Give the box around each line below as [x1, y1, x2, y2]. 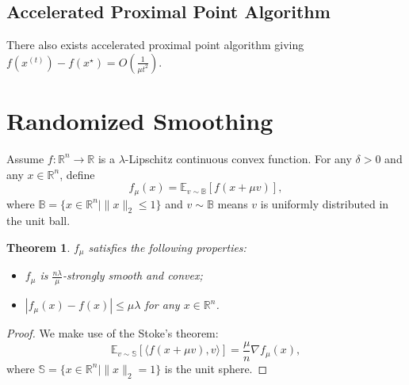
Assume [6, 150, 44, 166]
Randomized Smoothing [6, 104, 273, 136]
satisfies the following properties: [88, 238, 247, 255]
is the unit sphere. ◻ [164, 360, 268, 376]
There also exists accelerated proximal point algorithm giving [6, 36, 304, 53]
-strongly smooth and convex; [63, 267, 203, 284]
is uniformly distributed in [260, 195, 389, 212]
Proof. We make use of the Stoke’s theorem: [6, 325, 219, 341]
